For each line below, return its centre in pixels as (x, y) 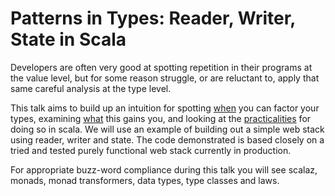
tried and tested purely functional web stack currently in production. (151, 150)
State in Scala (68, 39)
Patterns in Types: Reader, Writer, (153, 18)
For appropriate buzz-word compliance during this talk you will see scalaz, (164, 169)
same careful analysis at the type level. (91, 88)
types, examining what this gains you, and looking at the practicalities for (161, 118)
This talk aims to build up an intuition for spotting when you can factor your (165, 108)
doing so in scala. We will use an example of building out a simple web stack (167, 129)
